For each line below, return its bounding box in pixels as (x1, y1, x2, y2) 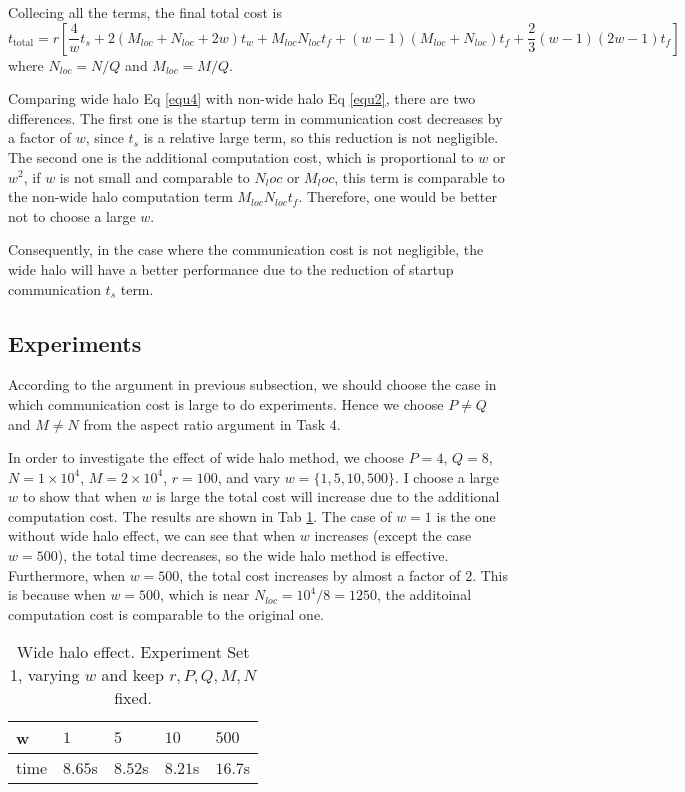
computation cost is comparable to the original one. (8, 603, 325, 624)
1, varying (10, 663, 80, 687)
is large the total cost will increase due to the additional (156, 486, 500, 507)
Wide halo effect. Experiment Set (16, 640, 250, 664)
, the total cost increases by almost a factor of (179, 564, 461, 585)
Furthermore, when (8, 564, 125, 585)
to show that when (22, 486, 137, 507)
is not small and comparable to (59, 166, 250, 187)
